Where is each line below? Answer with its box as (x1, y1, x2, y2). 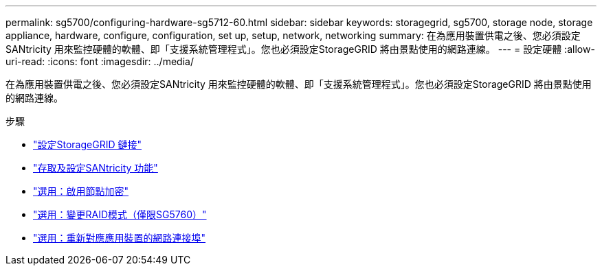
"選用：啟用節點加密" (33, 185, 129, 197)
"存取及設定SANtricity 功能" (33, 162, 158, 174)
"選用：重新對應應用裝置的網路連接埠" (33, 232, 206, 244)
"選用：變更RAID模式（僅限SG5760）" (33, 209, 207, 220)
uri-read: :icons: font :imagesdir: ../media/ (5, 56, 194, 67)
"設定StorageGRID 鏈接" (33, 139, 142, 150)
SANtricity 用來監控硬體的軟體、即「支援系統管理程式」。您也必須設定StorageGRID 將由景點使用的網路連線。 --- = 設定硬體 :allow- (5, 43, 595, 55)
